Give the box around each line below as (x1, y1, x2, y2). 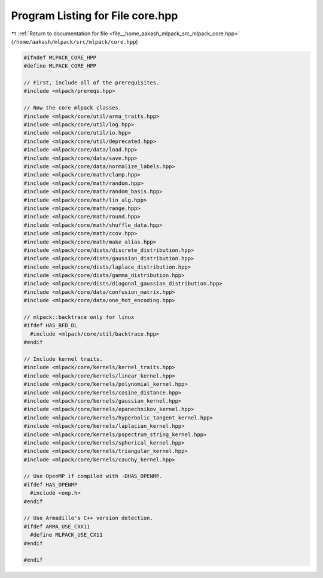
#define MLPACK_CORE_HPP (23, 63, 97, 69)
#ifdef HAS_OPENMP (23, 481, 78, 488)
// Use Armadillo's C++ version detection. (23, 515, 154, 522)
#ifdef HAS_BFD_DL (23, 322, 78, 329)
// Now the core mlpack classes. (23, 105, 122, 111)
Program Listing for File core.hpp (11, 9, 178, 22)
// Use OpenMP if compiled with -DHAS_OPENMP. (23, 473, 163, 480)
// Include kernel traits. (23, 355, 103, 362)
